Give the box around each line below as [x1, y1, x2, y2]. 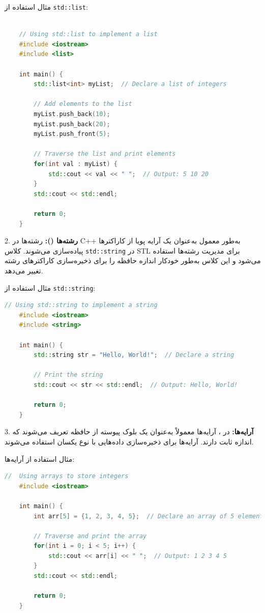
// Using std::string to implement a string [5, 301, 158, 309]
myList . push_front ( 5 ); [34, 130, 110, 138]
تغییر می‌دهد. [5, 265, 43, 275]
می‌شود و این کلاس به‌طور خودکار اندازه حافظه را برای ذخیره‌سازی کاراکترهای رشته [5, 255, 261, 266]
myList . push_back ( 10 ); [34, 110, 110, 118]
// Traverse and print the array [34, 532, 147, 540]
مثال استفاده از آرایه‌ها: [5, 453, 75, 464]
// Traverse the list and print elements [34, 150, 176, 158]
